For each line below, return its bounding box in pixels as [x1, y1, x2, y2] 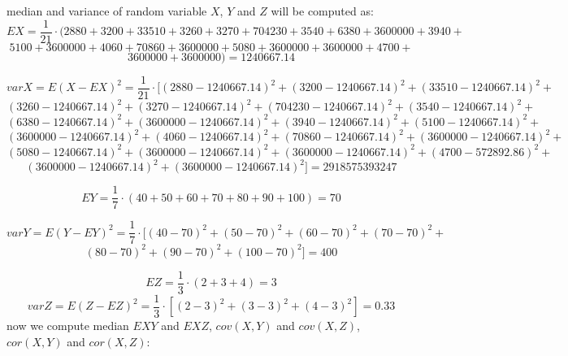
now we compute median [7, 316, 129, 333]
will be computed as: [271, 2, 374, 19]
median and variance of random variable [7, 2, 207, 19]
